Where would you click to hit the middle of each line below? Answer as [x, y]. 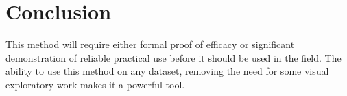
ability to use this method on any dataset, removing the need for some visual [167, 71]
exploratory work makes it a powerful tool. [95, 84]
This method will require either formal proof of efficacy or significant [150, 44]
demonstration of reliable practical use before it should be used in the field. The [173, 57]
